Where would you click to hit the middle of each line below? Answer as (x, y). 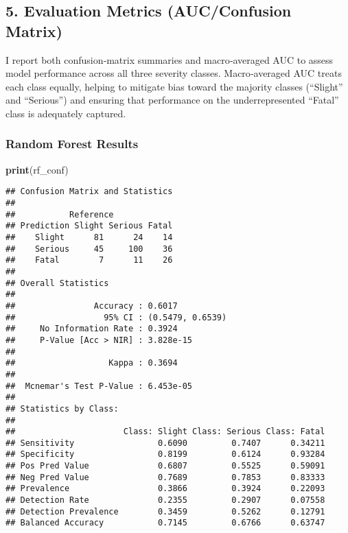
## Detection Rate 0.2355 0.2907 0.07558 (165, 500)
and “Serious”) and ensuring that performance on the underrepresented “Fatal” (172, 100)
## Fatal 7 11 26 (89, 260)
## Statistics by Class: (62, 408)
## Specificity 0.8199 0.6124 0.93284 (165, 454)
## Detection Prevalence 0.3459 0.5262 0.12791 (165, 511)
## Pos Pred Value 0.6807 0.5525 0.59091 (165, 466)
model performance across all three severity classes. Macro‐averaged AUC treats (174, 73)
